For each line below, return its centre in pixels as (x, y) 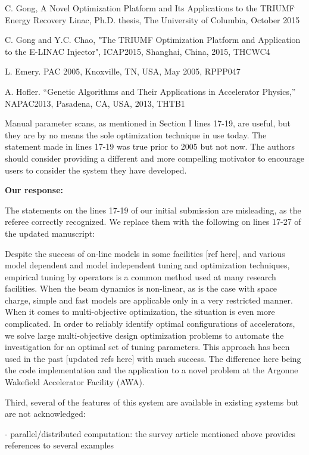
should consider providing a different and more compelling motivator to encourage (154, 158)
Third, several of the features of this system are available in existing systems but (152, 402)
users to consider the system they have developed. (96, 170)
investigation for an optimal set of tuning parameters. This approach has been (147, 347)
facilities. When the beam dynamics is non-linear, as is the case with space (141, 288)
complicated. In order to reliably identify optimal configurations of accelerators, (150, 324)
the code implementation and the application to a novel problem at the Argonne (152, 370)
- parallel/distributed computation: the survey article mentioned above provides (150, 433)
